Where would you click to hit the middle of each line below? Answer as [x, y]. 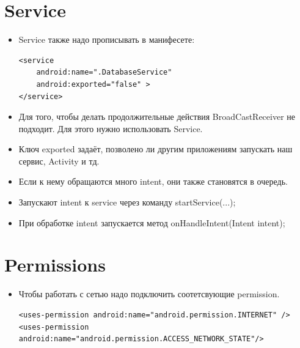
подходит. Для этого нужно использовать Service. [111, 128]
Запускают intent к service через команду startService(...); [127, 202]
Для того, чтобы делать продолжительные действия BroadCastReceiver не [157, 117]
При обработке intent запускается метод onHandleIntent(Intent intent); [152, 222]
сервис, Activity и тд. [59, 161]
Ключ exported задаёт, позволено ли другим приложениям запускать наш [155, 149]
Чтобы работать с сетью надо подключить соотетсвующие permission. [149, 294]
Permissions [55, 265]
